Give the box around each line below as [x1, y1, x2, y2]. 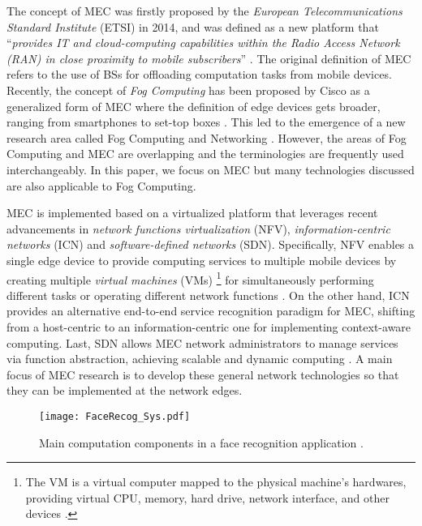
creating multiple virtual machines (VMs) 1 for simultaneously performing [6, 268, 374, 288]
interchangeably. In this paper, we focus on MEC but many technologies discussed [6, 160, 415, 177]
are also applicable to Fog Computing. [6, 177, 196, 194]
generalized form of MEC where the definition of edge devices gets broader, [6, 97, 381, 114]
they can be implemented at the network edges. [6, 382, 243, 399]
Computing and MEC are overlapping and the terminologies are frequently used [6, 145, 404, 162]
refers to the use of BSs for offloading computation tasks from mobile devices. [6, 66, 392, 83]
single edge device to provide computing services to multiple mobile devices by [6, 251, 397, 268]
